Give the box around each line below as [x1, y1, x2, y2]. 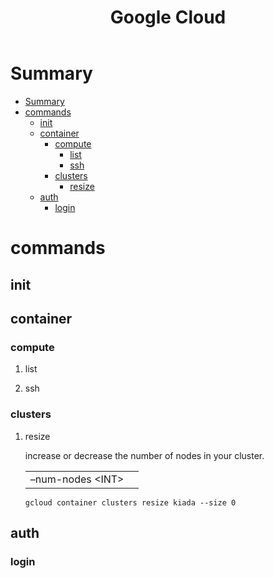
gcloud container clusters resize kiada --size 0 [24, 497, 237, 508]
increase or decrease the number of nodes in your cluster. [24, 449, 265, 461]
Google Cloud [109, 6, 227, 29]
